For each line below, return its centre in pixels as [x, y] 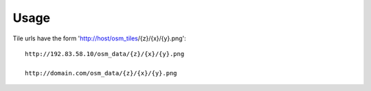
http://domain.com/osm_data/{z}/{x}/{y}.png [101, 73]
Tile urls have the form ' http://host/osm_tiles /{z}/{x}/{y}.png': [100, 38]
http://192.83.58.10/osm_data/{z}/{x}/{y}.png [105, 54]
